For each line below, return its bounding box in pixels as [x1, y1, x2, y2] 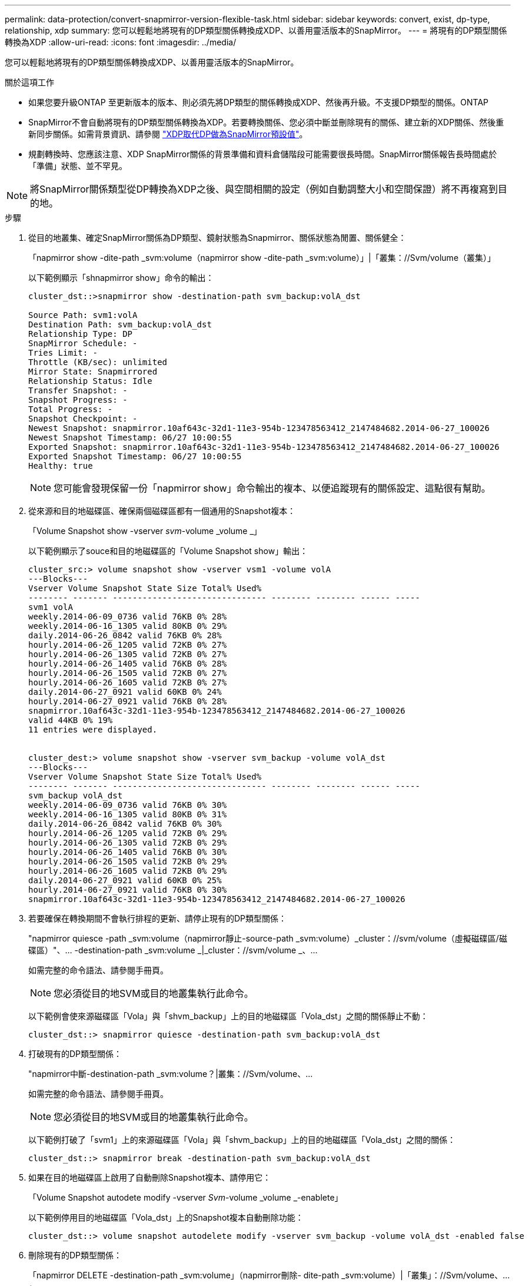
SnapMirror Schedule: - [28, 339, 138, 348]
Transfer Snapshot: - [28, 386, 128, 395]
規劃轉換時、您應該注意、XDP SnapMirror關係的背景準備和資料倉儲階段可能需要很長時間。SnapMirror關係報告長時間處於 [28, 149, 497, 159]
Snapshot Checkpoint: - [28, 414, 138, 423]
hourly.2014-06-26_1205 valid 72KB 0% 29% [28, 828, 227, 838]
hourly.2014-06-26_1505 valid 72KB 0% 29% [28, 857, 227, 866]
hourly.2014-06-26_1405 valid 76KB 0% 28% [28, 659, 227, 668]
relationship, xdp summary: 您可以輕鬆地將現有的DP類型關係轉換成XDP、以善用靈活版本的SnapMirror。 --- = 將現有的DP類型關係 [5, 25, 507, 35]
